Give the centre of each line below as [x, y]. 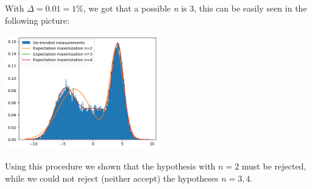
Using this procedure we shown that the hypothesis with [110, 166]
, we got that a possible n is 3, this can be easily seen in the [195, 8]
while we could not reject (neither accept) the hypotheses [112, 178]
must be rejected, [274, 166]
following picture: [37, 20]
